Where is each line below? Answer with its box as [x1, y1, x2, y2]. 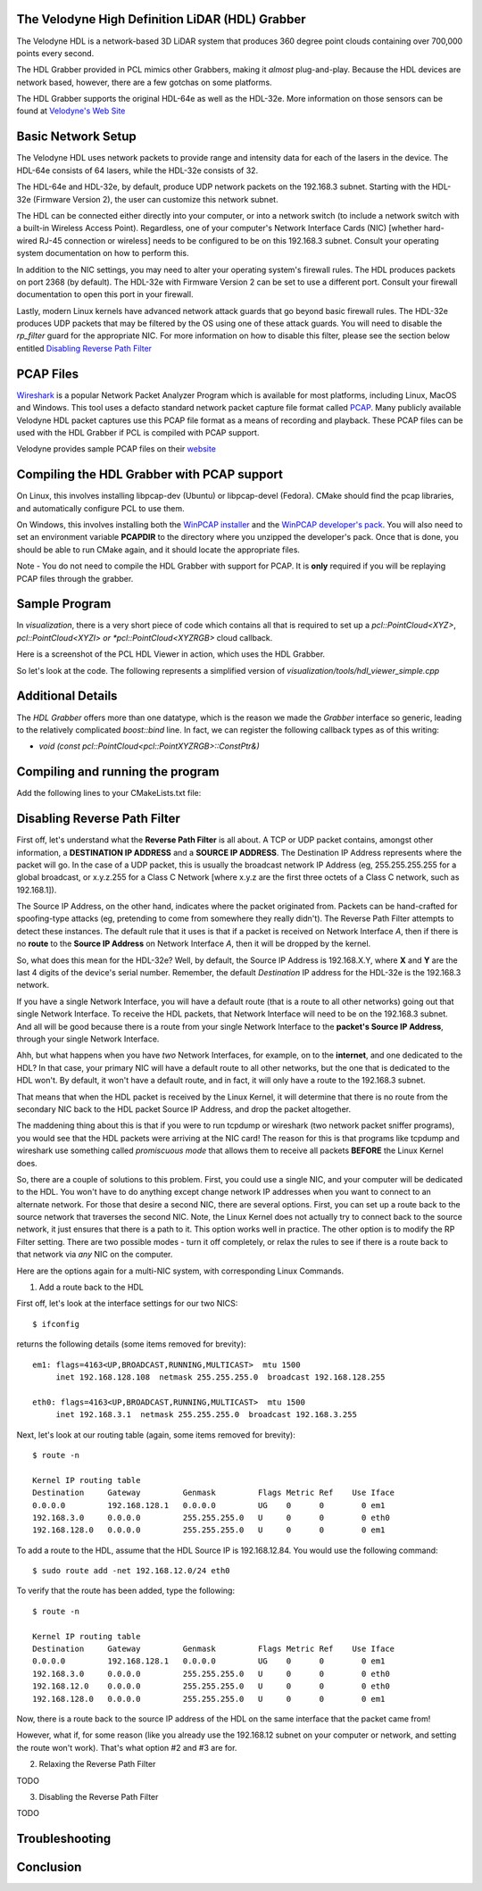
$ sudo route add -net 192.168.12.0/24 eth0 [32, 1566, 231, 1576]
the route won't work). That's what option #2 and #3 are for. [16, 1742, 237, 1753]
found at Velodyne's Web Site [16, 105, 126, 116]
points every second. [16, 47, 95, 58]
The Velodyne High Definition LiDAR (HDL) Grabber [16, 12, 306, 27]
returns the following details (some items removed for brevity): [16, 1339, 246, 1349]
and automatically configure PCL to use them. [16, 502, 185, 513]
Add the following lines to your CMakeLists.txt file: [16, 788, 202, 799]
